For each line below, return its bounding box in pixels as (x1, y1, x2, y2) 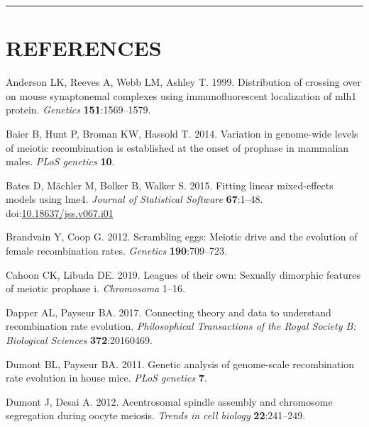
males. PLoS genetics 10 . (6, 154, 115, 169)
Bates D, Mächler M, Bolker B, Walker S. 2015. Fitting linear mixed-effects (6, 177, 334, 192)
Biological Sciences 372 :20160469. (6, 333, 153, 348)
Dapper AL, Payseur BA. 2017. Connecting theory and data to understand (6, 304, 331, 319)
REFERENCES (6, 33, 162, 62)
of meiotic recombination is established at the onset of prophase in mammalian (6, 140, 349, 155)
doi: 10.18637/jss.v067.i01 (6, 205, 114, 220)
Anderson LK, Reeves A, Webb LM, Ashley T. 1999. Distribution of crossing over (6, 74, 361, 89)
